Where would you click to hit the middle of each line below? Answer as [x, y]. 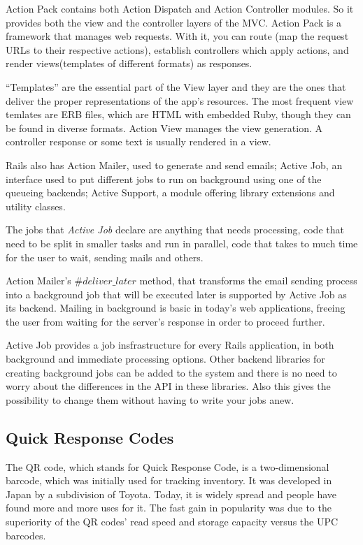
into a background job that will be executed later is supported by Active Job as [176, 294]
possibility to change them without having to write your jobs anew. [150, 399]
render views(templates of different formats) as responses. [129, 63]
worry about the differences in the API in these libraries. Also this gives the [168, 386]
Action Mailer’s [38, 281]
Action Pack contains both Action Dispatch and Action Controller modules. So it [180, 8]
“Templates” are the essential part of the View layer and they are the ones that [176, 86]
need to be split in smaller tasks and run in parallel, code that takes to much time [182, 243]
